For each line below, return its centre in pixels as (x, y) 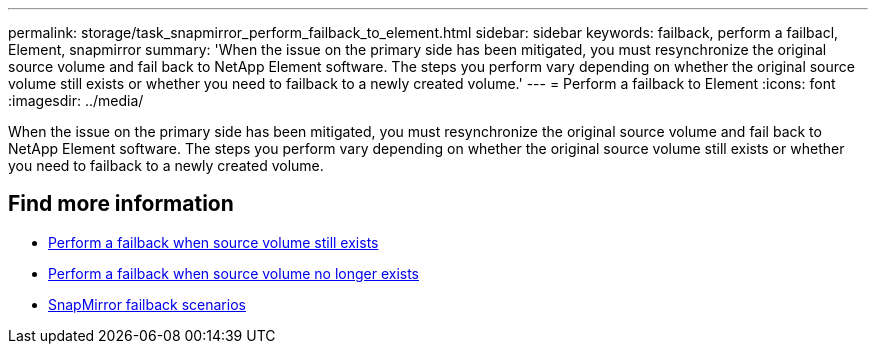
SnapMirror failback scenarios (147, 304)
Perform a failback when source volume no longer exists (234, 273)
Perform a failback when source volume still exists (213, 242)
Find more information (121, 204)
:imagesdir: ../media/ (76, 100)
